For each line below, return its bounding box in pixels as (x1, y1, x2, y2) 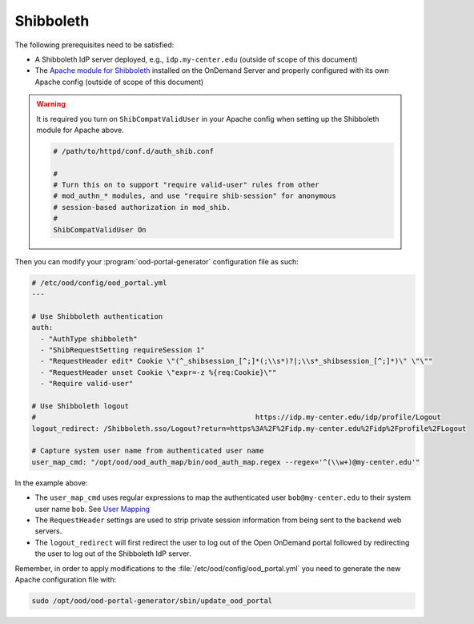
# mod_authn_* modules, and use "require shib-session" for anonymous (53, 191, 336, 200)
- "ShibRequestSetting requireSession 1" (40, 345, 206, 354)
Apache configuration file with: (14, 574, 117, 584)
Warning (36, 99, 66, 109)
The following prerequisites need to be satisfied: (14, 40, 175, 50)
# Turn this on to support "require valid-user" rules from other (53, 180, 319, 190)
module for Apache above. (36, 125, 124, 135)
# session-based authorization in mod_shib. (53, 203, 231, 211)
